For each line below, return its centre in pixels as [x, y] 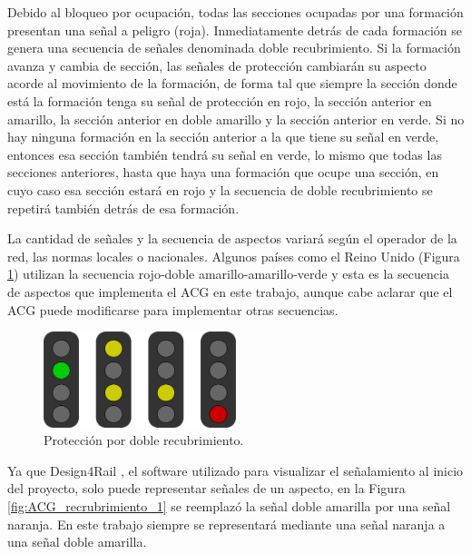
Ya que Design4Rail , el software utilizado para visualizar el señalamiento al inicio [235, 470]
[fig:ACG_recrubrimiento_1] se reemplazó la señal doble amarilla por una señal [229, 506]
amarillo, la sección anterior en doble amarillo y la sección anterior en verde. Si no [236, 119]
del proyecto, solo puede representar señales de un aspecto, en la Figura [206, 488]
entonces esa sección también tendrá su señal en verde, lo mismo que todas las [225, 154]
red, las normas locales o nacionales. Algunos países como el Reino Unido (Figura [234, 256]
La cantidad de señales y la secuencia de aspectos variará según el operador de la [232, 238]
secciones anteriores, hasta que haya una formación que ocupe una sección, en [223, 172]
